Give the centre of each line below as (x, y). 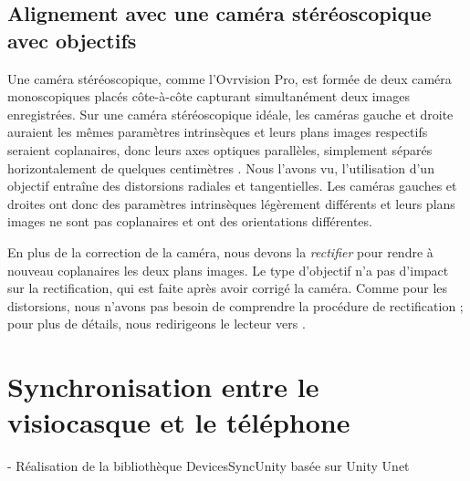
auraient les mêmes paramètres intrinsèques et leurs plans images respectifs (218, 132)
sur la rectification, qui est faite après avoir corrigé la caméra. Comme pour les (228, 288)
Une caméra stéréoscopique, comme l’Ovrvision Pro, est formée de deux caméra (230, 78)
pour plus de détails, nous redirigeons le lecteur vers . (157, 324)
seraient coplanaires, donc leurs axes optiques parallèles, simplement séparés (220, 149)
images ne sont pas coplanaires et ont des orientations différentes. (190, 221)
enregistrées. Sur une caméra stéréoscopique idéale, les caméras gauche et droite (230, 114)
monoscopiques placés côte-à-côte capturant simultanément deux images (209, 96)
